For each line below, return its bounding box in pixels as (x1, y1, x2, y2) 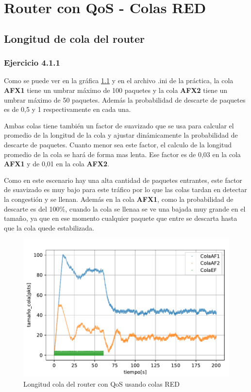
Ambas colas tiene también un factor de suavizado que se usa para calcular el (4, 120, 234, 130)
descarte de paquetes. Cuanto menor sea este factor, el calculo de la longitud (4, 139, 232, 149)
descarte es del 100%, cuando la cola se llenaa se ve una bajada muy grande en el (4, 203, 246, 214)
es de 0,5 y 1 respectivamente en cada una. (4, 104, 131, 114)
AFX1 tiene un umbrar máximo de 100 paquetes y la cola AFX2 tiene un (4, 85, 228, 95)
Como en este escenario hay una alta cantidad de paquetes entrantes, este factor (4, 175, 242, 185)
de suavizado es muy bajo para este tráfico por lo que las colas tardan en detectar (4, 184, 247, 195)
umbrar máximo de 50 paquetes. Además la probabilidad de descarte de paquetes (4, 94, 246, 105)
